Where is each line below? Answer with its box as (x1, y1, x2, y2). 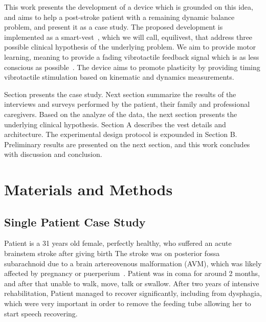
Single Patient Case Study (4, 214, 146, 229)
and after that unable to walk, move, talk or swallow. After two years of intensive (4, 278, 259, 288)
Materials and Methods (4, 179, 173, 200)
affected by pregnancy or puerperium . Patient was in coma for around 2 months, (4, 268, 260, 279)
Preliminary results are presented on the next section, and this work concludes (4, 139, 250, 149)
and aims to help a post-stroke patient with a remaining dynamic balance (4, 11, 235, 22)
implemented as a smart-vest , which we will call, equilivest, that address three (4, 31, 253, 42)
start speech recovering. (4, 308, 78, 318)
